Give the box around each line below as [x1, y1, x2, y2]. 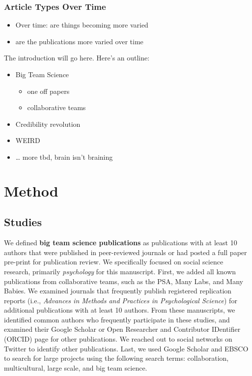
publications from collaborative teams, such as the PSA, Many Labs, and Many [4, 276, 243, 286]
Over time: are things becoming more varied [15, 20, 148, 30]
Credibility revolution [15, 118, 81, 129]
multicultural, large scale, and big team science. [4, 362, 147, 373]
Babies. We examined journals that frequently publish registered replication [4, 286, 232, 296]
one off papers [27, 86, 70, 96]
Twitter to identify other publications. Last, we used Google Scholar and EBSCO [4, 343, 249, 353]
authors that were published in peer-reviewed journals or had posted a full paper [4, 247, 247, 257]
